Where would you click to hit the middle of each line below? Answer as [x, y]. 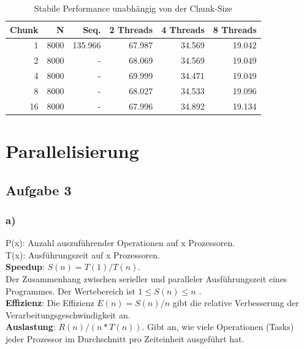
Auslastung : [31, 327]
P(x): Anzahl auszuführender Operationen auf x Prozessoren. [120, 243]
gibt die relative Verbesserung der [236, 303]
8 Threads [235, 29]
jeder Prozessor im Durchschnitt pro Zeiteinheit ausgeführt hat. [125, 339]
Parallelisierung [72, 151]
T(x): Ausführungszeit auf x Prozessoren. [83, 254]
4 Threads [183, 29]
